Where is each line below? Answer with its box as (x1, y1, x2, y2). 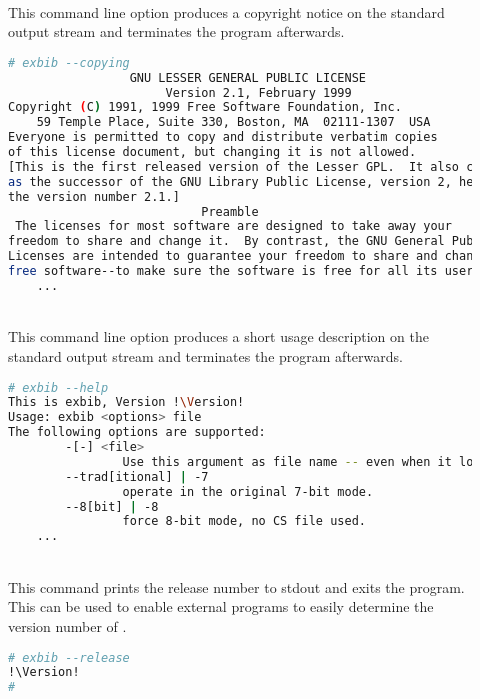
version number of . (8, 615, 127, 636)
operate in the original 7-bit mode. (122, 484, 374, 499)
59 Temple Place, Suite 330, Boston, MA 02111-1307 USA (36, 115, 431, 130)
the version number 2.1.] (8, 189, 180, 204)
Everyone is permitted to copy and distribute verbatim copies (8, 130, 438, 145)
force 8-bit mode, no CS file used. (122, 514, 366, 529)
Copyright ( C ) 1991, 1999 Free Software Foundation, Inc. (8, 100, 402, 115)
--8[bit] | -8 (65, 499, 159, 514)
